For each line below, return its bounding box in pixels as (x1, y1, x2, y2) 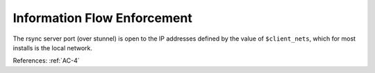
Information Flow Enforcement (12, 10, 192, 25)
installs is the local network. (12, 43, 93, 52)
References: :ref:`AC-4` (12, 56, 80, 65)
